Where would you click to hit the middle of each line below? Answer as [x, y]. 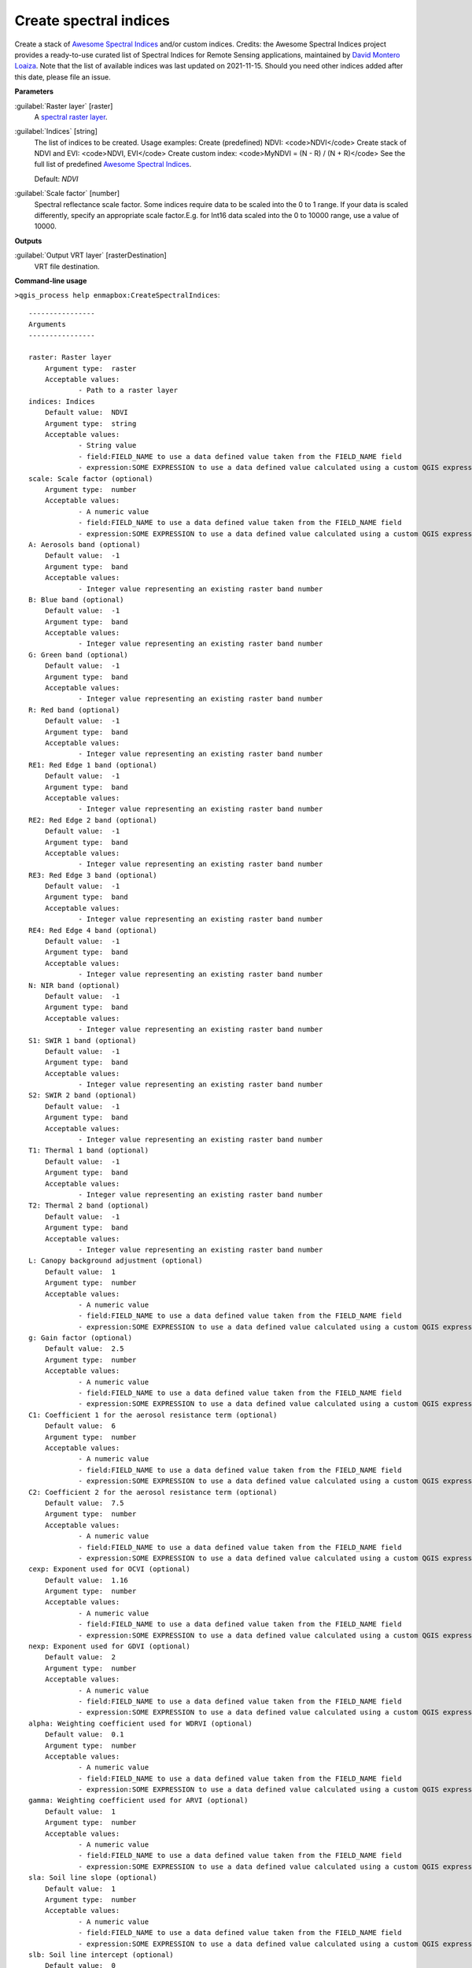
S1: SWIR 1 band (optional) [83, 1040]
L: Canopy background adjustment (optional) [116, 1261]
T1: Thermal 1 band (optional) [89, 1150]
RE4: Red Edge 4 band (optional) [93, 930]
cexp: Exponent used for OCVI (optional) [109, 1569]
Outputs [28, 241]
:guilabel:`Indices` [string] [56, 131]
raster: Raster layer [70, 357]
